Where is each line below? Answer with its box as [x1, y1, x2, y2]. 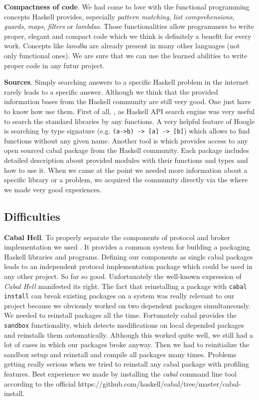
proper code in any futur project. [4, 60, 105, 70]
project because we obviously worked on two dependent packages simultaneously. [4, 300, 251, 310]
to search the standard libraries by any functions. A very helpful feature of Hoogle [4, 116, 255, 126]
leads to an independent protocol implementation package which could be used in [4, 261, 253, 271]
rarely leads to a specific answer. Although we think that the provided [4, 86, 218, 97]
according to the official [4, 378, 76, 389]
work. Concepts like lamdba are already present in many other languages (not [4, 40, 240, 51]
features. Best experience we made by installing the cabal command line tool [4, 369, 237, 379]
